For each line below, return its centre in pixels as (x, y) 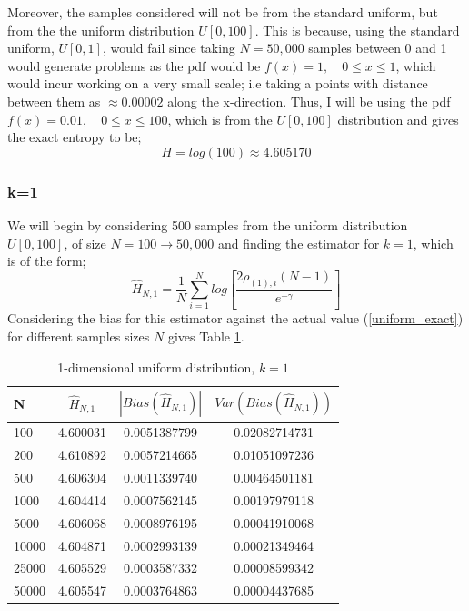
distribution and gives (398, 119)
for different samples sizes (79, 336)
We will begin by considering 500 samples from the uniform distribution (208, 224)
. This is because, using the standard (357, 30)
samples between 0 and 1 (378, 48)
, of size (85, 243)
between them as (54, 101)
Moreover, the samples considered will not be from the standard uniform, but (223, 12)
